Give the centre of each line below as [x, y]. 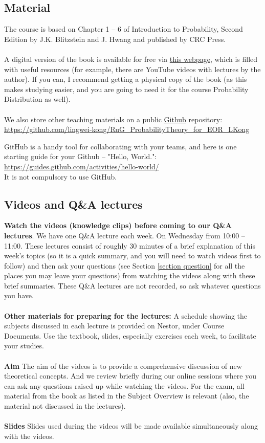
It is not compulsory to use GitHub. [61, 176]
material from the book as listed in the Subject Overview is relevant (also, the [127, 396]
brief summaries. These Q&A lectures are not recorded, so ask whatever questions [132, 285]
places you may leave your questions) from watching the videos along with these [130, 275]
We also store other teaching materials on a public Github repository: [113, 119]
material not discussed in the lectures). [65, 406]
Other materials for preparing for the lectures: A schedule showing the [126, 315]
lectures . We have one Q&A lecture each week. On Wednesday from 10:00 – [125, 235]
